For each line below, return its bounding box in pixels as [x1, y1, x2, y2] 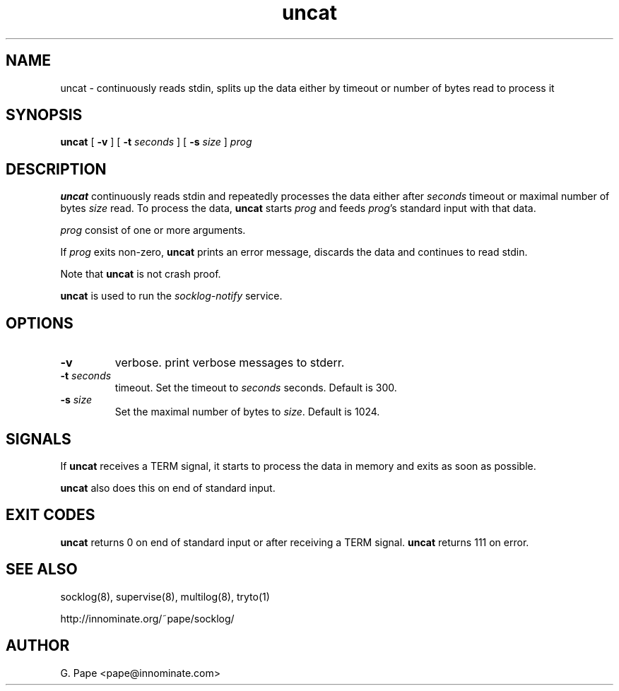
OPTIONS [6, 314, 73, 332]
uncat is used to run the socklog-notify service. [60, 290, 283, 302]
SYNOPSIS [6, 106, 83, 124]
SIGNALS [6, 430, 71, 448]
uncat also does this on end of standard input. [60, 481, 276, 494]
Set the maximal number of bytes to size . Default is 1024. [114, 406, 380, 418]
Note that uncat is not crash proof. [60, 268, 221, 280]
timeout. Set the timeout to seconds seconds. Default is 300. [114, 382, 397, 394]
